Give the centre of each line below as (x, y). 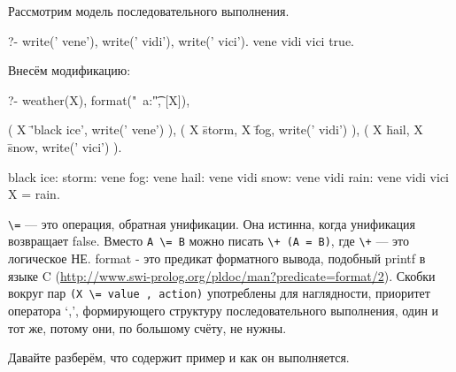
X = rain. (34, 194)
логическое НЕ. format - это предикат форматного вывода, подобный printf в (217, 258)
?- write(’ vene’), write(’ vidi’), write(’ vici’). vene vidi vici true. (182, 40)
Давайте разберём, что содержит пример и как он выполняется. (179, 357)
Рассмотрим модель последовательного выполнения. (149, 11)
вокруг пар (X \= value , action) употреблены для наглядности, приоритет (219, 293)
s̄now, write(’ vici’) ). (65, 146)
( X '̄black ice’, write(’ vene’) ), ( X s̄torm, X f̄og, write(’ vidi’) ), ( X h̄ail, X (216, 129)
